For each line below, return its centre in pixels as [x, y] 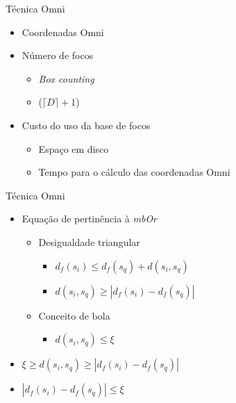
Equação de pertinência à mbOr [90, 219]
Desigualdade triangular [89, 241]
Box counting [66, 78]
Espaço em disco [74, 148]
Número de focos [58, 55]
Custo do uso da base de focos [86, 125]
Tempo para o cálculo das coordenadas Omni [134, 172]
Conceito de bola [74, 315]
